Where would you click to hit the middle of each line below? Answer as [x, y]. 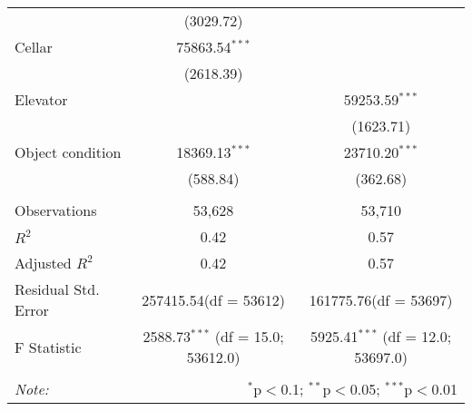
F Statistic [48, 347]
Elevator [41, 99]
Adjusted [43, 263]
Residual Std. [57, 289]
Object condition [68, 152]
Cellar [34, 47]
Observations [56, 210]
